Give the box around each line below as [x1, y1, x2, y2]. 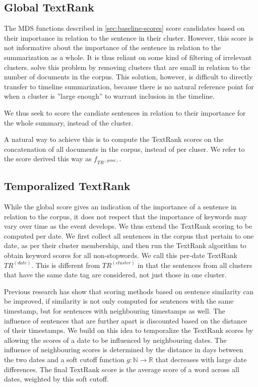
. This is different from [31, 259, 100, 270]
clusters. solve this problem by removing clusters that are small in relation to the [4, 62, 251, 72]
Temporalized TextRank [4, 178, 130, 193]
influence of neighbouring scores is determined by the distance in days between [4, 344, 243, 355]
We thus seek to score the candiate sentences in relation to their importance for [4, 107, 246, 118]
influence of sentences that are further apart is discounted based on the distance [4, 315, 247, 325]
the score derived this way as [4, 153, 92, 164]
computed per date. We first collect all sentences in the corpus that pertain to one [4, 230, 254, 241]
